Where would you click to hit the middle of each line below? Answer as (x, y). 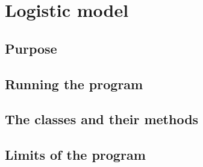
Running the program (74, 83)
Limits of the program (75, 155)
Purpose (31, 48)
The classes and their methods (102, 119)
